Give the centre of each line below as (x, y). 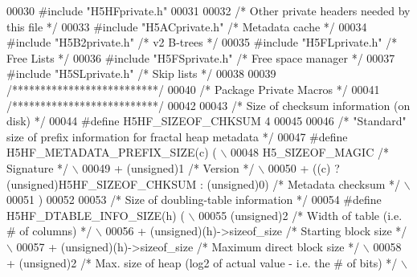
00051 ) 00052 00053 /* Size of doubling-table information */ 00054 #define (194, 200)
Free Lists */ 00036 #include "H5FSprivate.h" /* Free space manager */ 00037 (201, 57)
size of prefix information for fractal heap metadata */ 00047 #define (177, 136)
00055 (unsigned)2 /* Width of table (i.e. (300, 215)
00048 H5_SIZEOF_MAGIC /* (310, 152)
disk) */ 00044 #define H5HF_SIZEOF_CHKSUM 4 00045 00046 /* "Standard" (206, 121)
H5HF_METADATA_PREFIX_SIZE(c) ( (112, 152)
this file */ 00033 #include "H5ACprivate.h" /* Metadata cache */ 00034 (187, 26)
